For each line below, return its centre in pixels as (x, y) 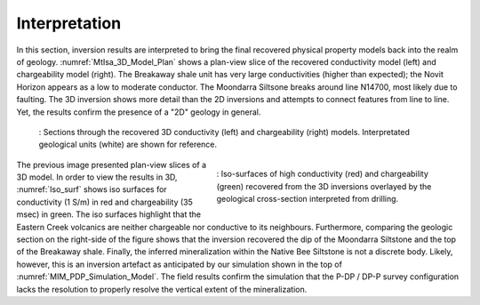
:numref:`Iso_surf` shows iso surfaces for (92, 189)
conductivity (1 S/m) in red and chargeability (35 (104, 202)
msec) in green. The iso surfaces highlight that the (109, 214)
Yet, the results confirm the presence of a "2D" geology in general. (139, 112)
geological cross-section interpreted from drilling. (308, 199)
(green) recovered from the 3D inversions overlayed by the (324, 186)
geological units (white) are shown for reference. (128, 144)
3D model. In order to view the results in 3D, (97, 177)
